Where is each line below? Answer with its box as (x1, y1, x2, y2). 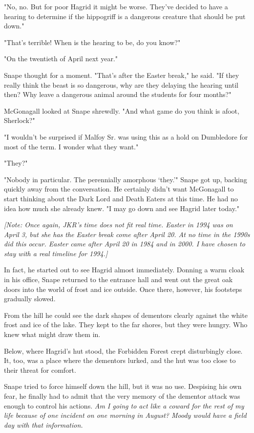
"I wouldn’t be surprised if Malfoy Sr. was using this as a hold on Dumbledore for (4, 131, 248, 142)
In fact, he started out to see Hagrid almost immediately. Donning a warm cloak (4, 265, 245, 275)
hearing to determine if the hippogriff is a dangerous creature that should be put (4, 11, 246, 21)
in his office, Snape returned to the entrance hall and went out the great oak (4, 274, 233, 285)
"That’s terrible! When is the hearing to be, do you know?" (4, 37, 181, 47)
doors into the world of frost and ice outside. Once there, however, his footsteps (4, 284, 242, 294)
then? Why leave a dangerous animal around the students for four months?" (4, 89, 232, 99)
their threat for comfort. (4, 364, 76, 375)
